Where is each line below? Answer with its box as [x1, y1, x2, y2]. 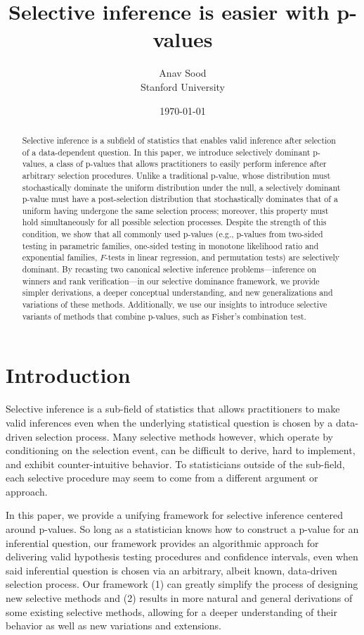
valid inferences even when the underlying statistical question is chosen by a [6, 415, 333, 429]
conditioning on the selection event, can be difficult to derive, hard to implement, [6, 443, 356, 458]
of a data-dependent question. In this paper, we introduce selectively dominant [22, 146, 311, 158]
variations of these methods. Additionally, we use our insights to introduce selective [22, 298, 327, 310]
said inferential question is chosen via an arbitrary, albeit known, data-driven [6, 562, 337, 577]
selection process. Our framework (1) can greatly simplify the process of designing [6, 577, 358, 591]
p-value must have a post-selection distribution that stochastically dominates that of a [22, 193, 338, 205]
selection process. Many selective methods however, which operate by [35, 429, 333, 444]
